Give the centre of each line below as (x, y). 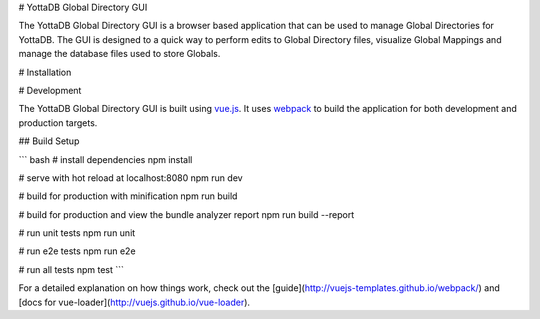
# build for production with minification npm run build (128, 196)
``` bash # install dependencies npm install (105, 159)
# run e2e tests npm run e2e (77, 251)
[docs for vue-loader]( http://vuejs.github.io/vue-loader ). (134, 302)
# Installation (45, 72)
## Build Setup (49, 141)
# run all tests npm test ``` (71, 269)
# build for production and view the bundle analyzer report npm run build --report (186, 214)
